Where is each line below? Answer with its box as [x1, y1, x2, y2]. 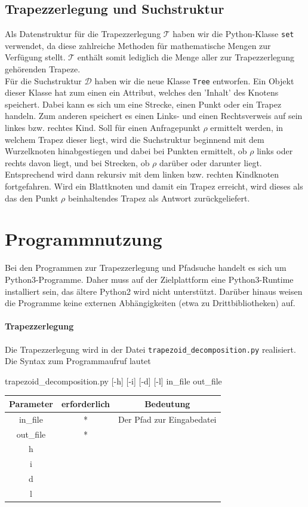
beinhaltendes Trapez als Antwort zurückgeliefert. [67, 191, 250, 204]
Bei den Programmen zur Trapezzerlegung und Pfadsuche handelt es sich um [5, 261, 287, 274]
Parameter [9, 397, 53, 410]
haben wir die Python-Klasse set [173, 28, 294, 40]
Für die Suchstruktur [5, 74, 82, 87]
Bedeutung [144, 397, 190, 410]
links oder [257, 145, 293, 157]
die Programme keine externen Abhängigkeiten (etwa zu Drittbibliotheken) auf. [5, 297, 295, 309]
